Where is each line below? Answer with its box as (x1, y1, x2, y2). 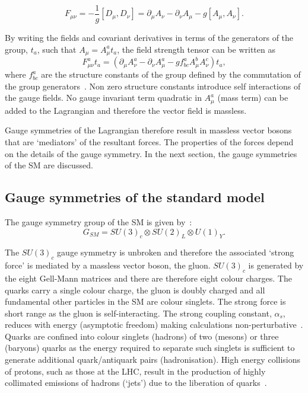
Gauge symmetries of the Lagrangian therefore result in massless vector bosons (5, 124, 292, 136)
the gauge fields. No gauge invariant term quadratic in (5, 91, 202, 104)
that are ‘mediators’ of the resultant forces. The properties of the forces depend (5, 135, 294, 148)
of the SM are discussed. (5, 159, 93, 171)
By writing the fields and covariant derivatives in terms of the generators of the (5, 31, 294, 44)
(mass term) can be (217, 91, 288, 104)
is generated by (248, 259, 304, 271)
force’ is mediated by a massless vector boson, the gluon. (5, 259, 211, 271)
